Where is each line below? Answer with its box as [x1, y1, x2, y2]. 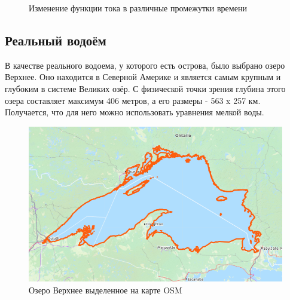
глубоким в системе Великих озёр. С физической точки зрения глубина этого [5, 82, 286, 94]
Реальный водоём [5, 30, 106, 49]
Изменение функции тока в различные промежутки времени [29, 2, 247, 14]
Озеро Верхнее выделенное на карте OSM [29, 283, 182, 296]
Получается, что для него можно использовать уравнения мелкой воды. [5, 106, 264, 118]
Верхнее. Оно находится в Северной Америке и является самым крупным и [5, 71, 281, 83]
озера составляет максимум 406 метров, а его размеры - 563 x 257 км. [5, 94, 261, 106]
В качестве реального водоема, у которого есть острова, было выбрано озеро [5, 59, 285, 71]
